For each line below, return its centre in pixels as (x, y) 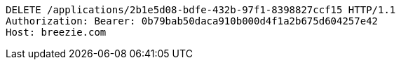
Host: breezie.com (56, 32)
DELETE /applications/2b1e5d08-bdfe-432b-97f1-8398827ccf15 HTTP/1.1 (201, 10)
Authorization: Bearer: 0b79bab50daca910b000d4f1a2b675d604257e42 (192, 21)
